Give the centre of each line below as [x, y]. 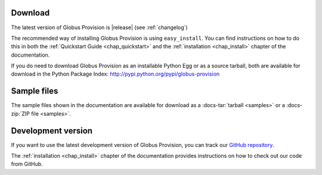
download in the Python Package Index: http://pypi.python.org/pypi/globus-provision [115, 74]
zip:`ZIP [20, 114]
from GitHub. [27, 164]
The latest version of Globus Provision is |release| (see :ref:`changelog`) [99, 27]
